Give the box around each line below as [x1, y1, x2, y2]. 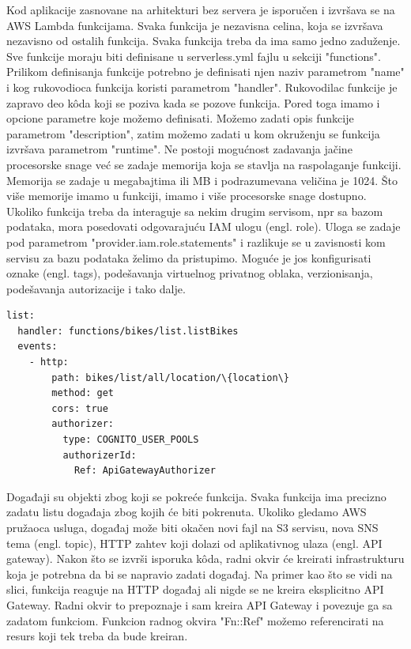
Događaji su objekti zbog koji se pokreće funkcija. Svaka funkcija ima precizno [6, 488, 386, 504]
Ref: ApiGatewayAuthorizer [74, 465, 216, 477]
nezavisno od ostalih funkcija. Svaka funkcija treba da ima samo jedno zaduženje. [6, 32, 401, 49]
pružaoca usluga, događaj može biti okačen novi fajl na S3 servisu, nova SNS [6, 519, 379, 535]
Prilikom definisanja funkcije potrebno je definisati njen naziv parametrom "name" [6, 63, 405, 80]
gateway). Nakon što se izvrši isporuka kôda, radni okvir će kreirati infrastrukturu [6, 550, 405, 567]
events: [17, 341, 58, 353]
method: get [51, 387, 115, 399]
